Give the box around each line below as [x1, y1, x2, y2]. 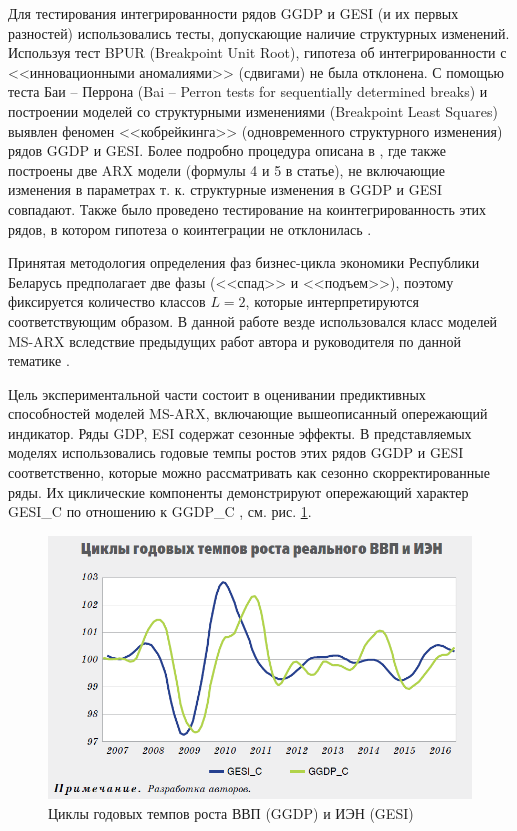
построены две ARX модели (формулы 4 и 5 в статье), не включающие [8, 159, 446, 180]
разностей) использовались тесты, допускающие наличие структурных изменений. [8, 22, 510, 43]
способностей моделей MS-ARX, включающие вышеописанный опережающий [8, 403, 488, 424]
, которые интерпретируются [245, 291, 419, 312]
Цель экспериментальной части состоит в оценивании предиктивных [8, 383, 426, 404]
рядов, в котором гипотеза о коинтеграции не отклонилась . [8, 218, 372, 239]
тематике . [8, 350, 70, 371]
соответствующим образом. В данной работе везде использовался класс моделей [8, 310, 498, 331]
